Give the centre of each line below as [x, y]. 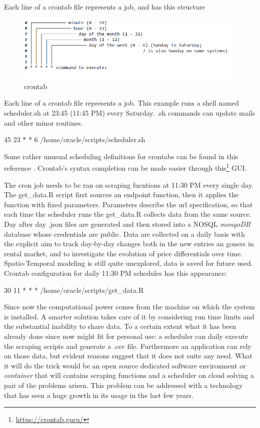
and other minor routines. [43, 122]
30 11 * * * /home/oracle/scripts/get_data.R [74, 290]
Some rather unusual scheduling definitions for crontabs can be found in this [121, 156]
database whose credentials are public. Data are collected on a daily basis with [124, 234]
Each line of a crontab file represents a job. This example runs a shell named [121, 103]
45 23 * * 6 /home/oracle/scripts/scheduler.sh [75, 139]
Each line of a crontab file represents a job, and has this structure [105, 7]
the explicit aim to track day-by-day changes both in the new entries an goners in [129, 244]
